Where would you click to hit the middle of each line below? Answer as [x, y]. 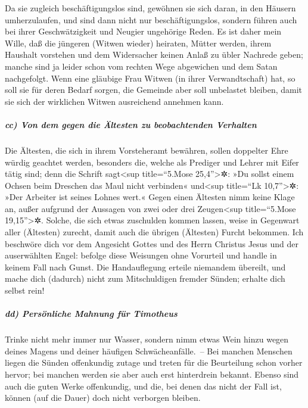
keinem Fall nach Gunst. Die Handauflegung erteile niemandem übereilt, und [145, 267]
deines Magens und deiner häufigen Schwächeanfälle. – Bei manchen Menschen [149, 351]
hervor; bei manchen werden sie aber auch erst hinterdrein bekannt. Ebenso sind [152, 374]
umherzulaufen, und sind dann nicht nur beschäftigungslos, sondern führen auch [151, 19]
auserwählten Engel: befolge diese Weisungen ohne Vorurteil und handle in [141, 255]
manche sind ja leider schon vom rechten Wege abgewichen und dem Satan [141, 66]
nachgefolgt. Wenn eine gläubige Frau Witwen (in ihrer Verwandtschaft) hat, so [150, 78]
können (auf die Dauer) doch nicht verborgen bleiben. [103, 398]
